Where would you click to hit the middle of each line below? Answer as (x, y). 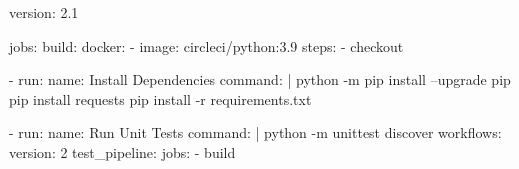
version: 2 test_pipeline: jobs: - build (122, 151)
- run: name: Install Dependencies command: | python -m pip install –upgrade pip (260, 79)
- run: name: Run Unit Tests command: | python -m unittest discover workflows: (255, 132)
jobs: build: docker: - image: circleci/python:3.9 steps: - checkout (206, 45)
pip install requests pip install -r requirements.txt (160, 98)
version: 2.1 (44, 12)
